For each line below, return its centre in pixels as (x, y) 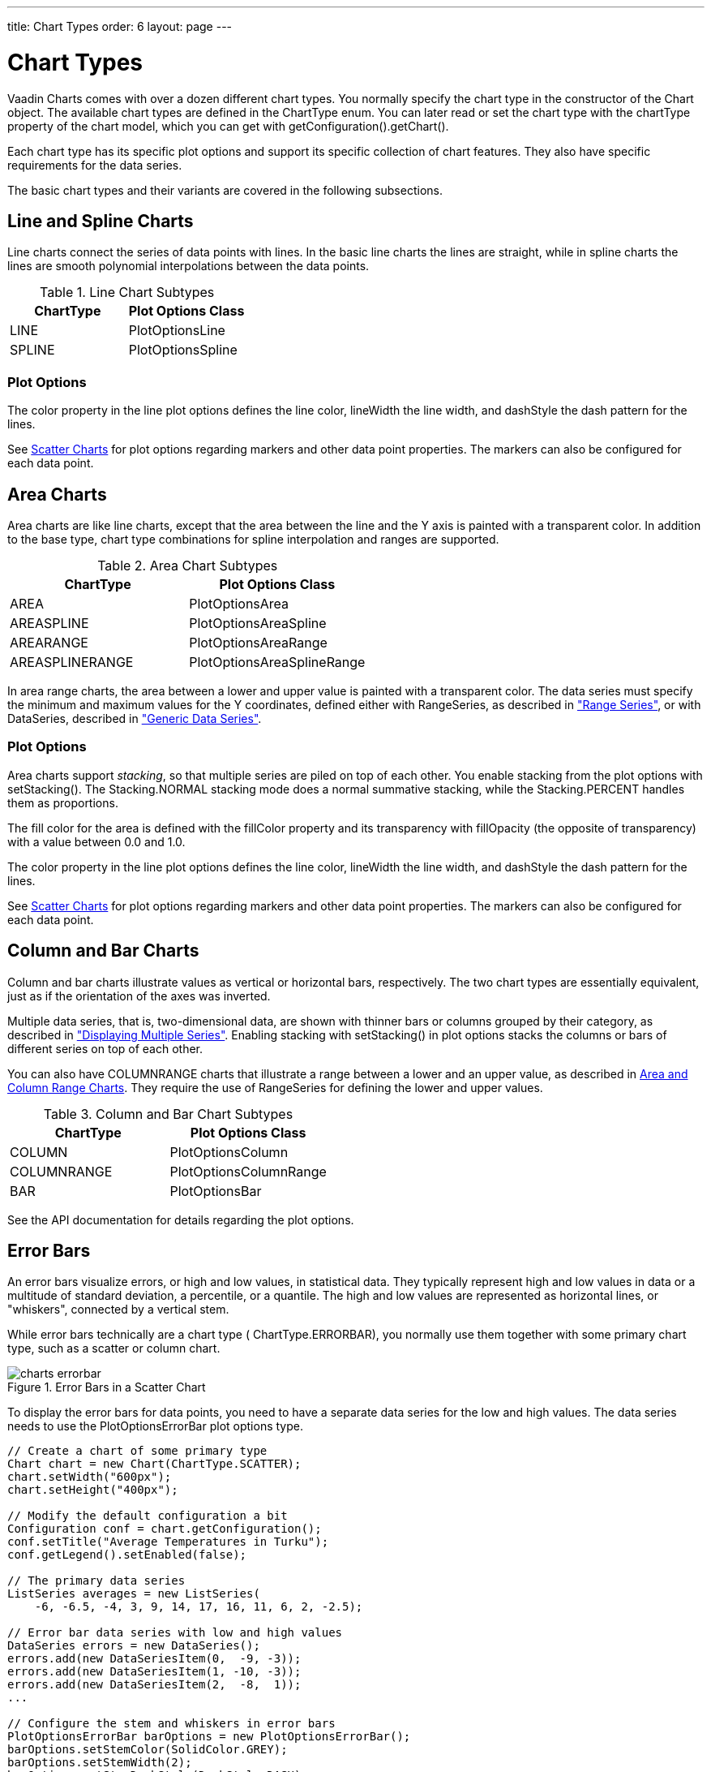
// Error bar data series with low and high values (175, 1633)
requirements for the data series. (95, 165)
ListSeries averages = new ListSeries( (134, 1594)
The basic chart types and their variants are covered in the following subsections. (225, 190)
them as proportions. (63, 802)
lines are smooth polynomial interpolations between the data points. (188, 266)
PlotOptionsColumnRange (248, 1171)
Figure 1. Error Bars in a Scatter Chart (107, 1387)
